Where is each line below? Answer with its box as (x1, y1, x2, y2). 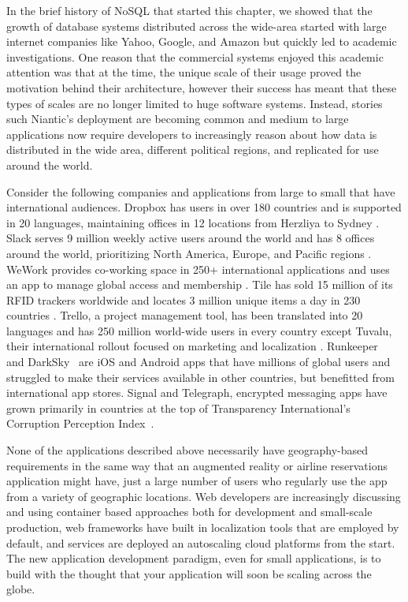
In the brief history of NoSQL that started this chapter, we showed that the (6, 2, 373, 18)
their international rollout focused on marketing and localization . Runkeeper (6, 338, 378, 354)
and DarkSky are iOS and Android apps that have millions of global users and (6, 353, 391, 370)
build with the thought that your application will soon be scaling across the (6, 565, 372, 581)
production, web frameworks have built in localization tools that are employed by (6, 519, 399, 535)
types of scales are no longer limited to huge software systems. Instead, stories (6, 95, 383, 111)
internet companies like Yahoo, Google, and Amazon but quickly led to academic (6, 33, 397, 50)
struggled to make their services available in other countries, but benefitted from (6, 368, 395, 385)
